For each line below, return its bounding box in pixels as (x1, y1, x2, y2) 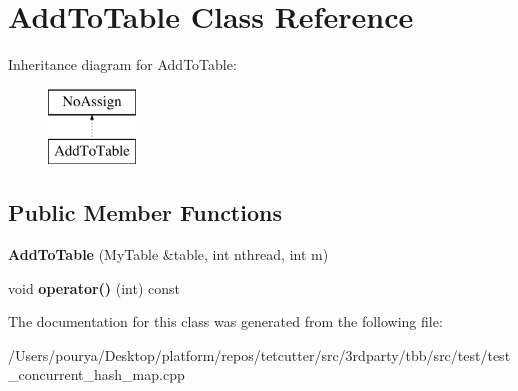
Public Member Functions (8, 197, 282, 228)
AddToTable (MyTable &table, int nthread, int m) (8, 244, 329, 265)
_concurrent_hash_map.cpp (8, 364, 185, 385)
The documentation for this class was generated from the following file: (8, 311, 443, 332)
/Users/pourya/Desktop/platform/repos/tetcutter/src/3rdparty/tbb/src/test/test (8, 344, 511, 365)
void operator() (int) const (8, 277, 181, 298)
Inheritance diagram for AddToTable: (8, 54, 237, 75)
